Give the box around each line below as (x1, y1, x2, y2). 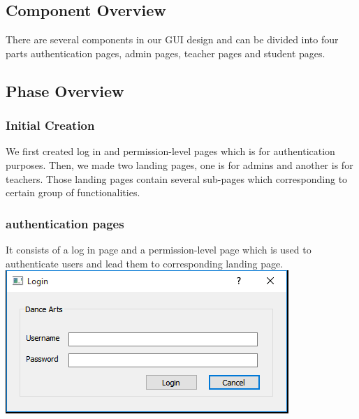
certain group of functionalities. (6, 185, 140, 200)
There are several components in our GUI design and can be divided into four (6, 32, 339, 47)
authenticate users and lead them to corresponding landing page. (6, 256, 284, 270)
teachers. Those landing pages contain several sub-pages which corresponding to (6, 171, 348, 186)
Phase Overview (6, 80, 124, 101)
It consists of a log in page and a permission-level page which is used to (6, 242, 312, 256)
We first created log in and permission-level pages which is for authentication (6, 144, 335, 159)
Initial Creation (6, 117, 95, 134)
